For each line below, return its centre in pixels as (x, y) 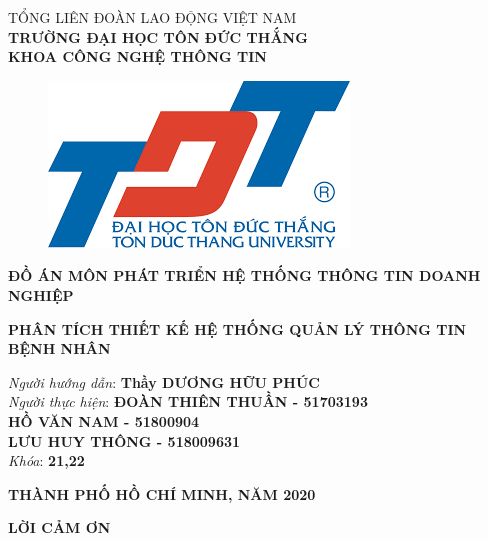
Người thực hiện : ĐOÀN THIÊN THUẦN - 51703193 (188, 401)
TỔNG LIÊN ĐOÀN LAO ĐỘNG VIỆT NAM (152, 17)
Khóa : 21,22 (46, 460)
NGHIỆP (41, 294)
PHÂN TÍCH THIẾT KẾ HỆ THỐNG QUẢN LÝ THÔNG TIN (237, 328)
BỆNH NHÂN (59, 348)
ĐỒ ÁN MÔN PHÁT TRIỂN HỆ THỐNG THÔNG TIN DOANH (244, 275)
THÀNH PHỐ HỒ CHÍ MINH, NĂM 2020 (162, 493)
